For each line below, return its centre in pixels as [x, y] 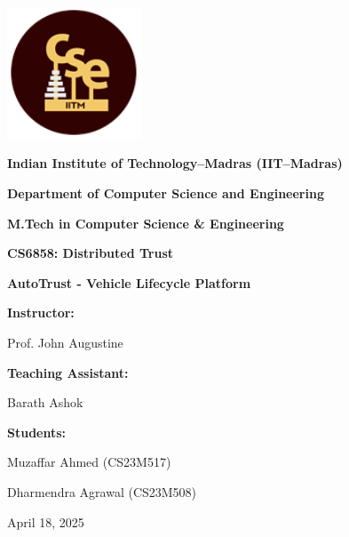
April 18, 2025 [46, 521]
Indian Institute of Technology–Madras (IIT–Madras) [175, 163]
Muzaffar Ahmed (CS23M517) [89, 462]
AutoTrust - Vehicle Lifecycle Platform [129, 282]
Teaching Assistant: [68, 372]
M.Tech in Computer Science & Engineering [146, 223]
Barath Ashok [45, 402]
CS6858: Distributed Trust [91, 253]
